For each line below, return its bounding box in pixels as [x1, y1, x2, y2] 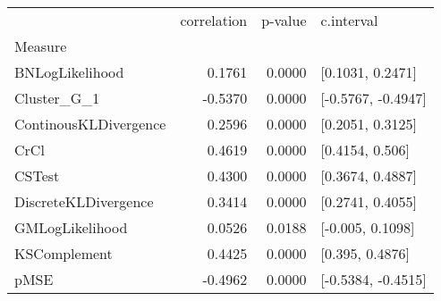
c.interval [320, 10, 378, 30]
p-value [261, 10, 307, 30]
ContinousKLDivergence [14, 113, 166, 134]
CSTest [14, 165, 60, 186]
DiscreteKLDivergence [14, 191, 154, 212]
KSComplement [14, 243, 113, 263]
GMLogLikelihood [14, 217, 128, 238]
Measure [14, 36, 67, 56]
